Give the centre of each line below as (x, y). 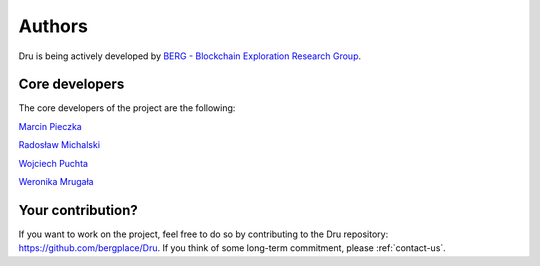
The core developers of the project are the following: (127, 108)
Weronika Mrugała (56, 182)
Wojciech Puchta (53, 163)
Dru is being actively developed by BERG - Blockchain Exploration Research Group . (190, 56)
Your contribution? (78, 210)
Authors (53, 26)
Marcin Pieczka (50, 126)
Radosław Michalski (59, 145)
